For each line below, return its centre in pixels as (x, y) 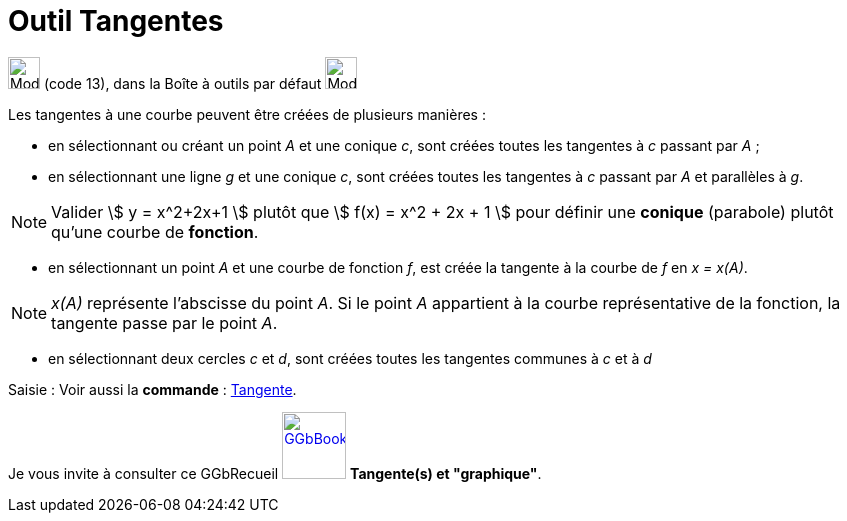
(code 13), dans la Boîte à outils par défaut (182, 83)
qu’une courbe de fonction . (155, 231)
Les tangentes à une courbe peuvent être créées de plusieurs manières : (247, 114)
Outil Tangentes (116, 21)
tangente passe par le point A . (164, 322)
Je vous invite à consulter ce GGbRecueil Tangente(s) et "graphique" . (275, 473)
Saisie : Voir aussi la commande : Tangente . (152, 389)
